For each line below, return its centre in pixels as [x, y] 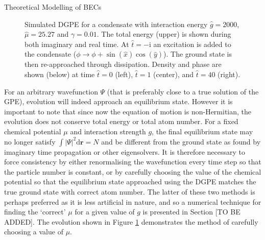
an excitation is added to [192, 44]
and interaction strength [108, 131]
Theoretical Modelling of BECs [53, 7]
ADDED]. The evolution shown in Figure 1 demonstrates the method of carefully [131, 221]
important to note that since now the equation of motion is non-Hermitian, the [128, 111]
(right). [229, 74]
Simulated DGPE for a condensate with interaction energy [116, 24]
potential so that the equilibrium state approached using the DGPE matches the [130, 182]
